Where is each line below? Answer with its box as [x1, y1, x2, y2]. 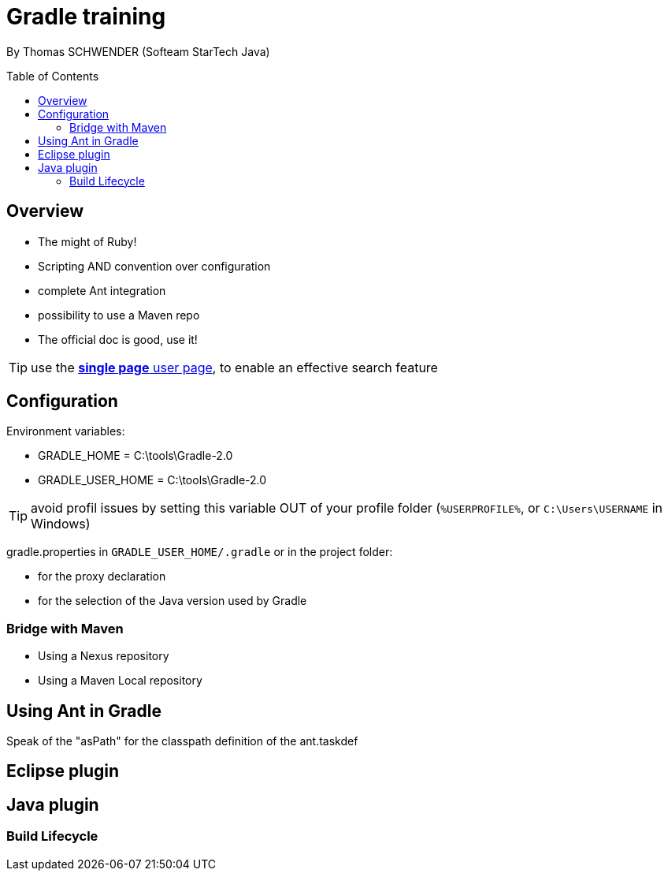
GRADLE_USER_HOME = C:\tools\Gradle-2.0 [38, 473, 267, 487]
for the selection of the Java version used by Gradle [38, 594, 307, 608]
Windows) [31, 516, 91, 532]
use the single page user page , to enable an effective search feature [31, 359, 438, 375]
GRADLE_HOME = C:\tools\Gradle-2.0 [38, 449, 233, 463]
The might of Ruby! [38, 234, 137, 248]
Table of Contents [6, 69, 99, 83]
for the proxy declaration [38, 569, 166, 584]
